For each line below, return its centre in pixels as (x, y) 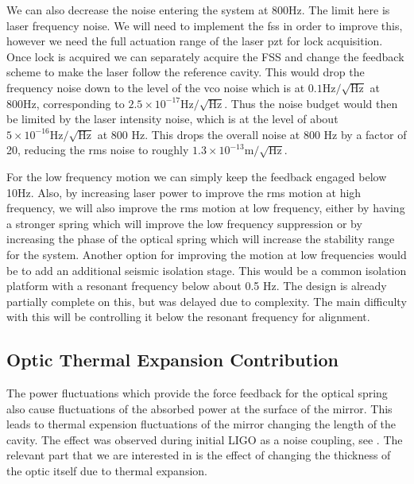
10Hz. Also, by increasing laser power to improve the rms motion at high (184, 192)
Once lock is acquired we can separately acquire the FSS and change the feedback (205, 56)
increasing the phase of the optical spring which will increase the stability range (201, 239)
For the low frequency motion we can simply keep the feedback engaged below (197, 176)
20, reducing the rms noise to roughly (98, 150)
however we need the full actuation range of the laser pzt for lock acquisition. (195, 41)
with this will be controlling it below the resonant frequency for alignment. (188, 317)
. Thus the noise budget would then (311, 103)
